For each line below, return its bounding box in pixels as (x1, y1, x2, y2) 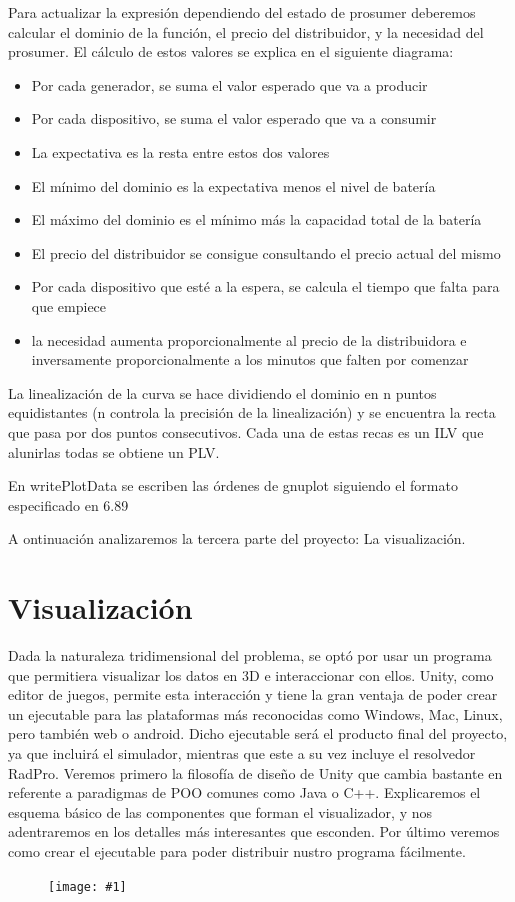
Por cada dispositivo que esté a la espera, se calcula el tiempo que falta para (31, 276, 500, 297)
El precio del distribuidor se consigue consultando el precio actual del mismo (31, 242, 501, 263)
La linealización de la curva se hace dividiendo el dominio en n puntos (8, 382, 437, 403)
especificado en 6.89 (8, 494, 129, 515)
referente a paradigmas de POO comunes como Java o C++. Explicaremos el (8, 782, 481, 803)
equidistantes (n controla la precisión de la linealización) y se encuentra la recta (8, 402, 496, 423)
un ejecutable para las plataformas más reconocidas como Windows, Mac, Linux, (8, 703, 503, 724)
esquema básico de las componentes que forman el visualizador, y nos (8, 801, 433, 822)
